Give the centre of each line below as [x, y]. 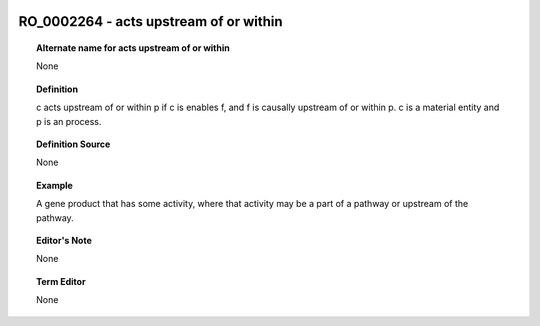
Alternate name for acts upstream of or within [133, 48]
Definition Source [73, 144]
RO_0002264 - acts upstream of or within [151, 21]
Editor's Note [64, 240]
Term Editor [61, 281]
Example [55, 185]
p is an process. [69, 121]
